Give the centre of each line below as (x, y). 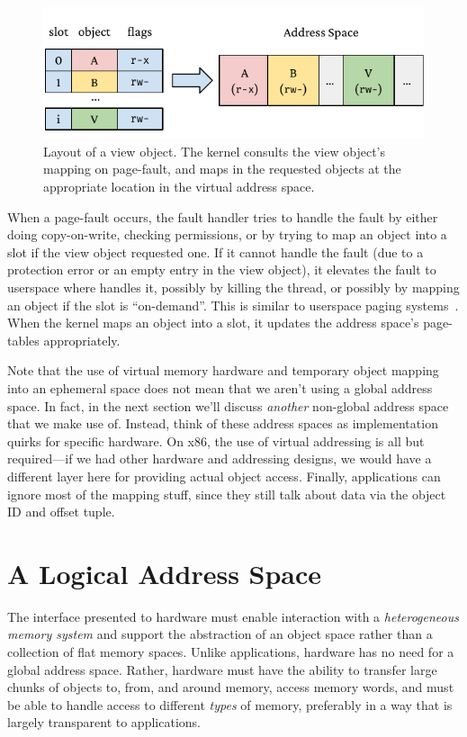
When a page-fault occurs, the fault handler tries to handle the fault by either (223, 216)
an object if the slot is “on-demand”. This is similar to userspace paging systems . (233, 305)
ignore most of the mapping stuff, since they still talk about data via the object (227, 494)
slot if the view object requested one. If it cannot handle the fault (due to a (216, 252)
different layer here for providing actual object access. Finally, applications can (224, 476)
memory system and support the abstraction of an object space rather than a (220, 634)
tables (23, 340)
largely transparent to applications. (104, 722)
